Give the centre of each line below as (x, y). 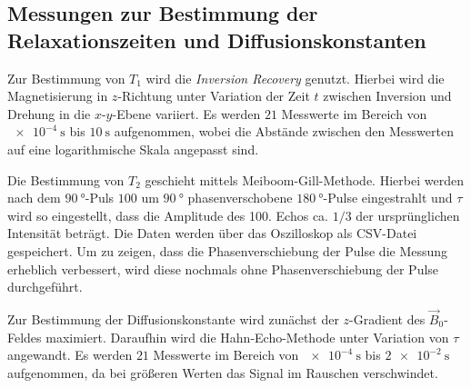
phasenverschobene (240, 198)
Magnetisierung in (58, 96)
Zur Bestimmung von (66, 78)
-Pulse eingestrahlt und (388, 198)
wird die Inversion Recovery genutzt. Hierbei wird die (295, 78)
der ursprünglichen (408, 215)
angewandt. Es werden (70, 355)
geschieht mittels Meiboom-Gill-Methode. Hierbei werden (304, 179)
